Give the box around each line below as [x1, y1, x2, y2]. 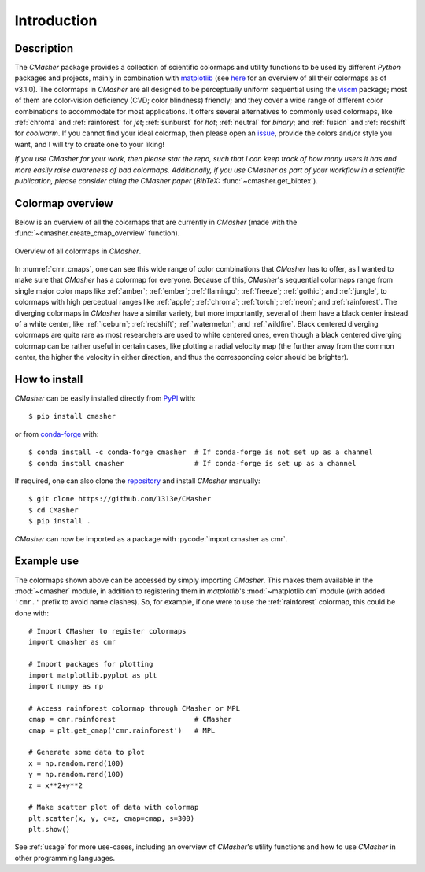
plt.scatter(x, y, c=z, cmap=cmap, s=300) [28, 814, 195, 822]
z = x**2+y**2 [28, 781, 83, 790]
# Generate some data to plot [28, 748, 146, 757]
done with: [14, 608, 50, 618]
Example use [14, 555, 79, 568]
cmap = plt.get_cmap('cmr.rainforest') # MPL [28, 726, 216, 735]
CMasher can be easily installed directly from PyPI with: [14, 394, 196, 403]
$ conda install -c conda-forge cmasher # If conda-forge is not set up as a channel [28, 448, 373, 456]
